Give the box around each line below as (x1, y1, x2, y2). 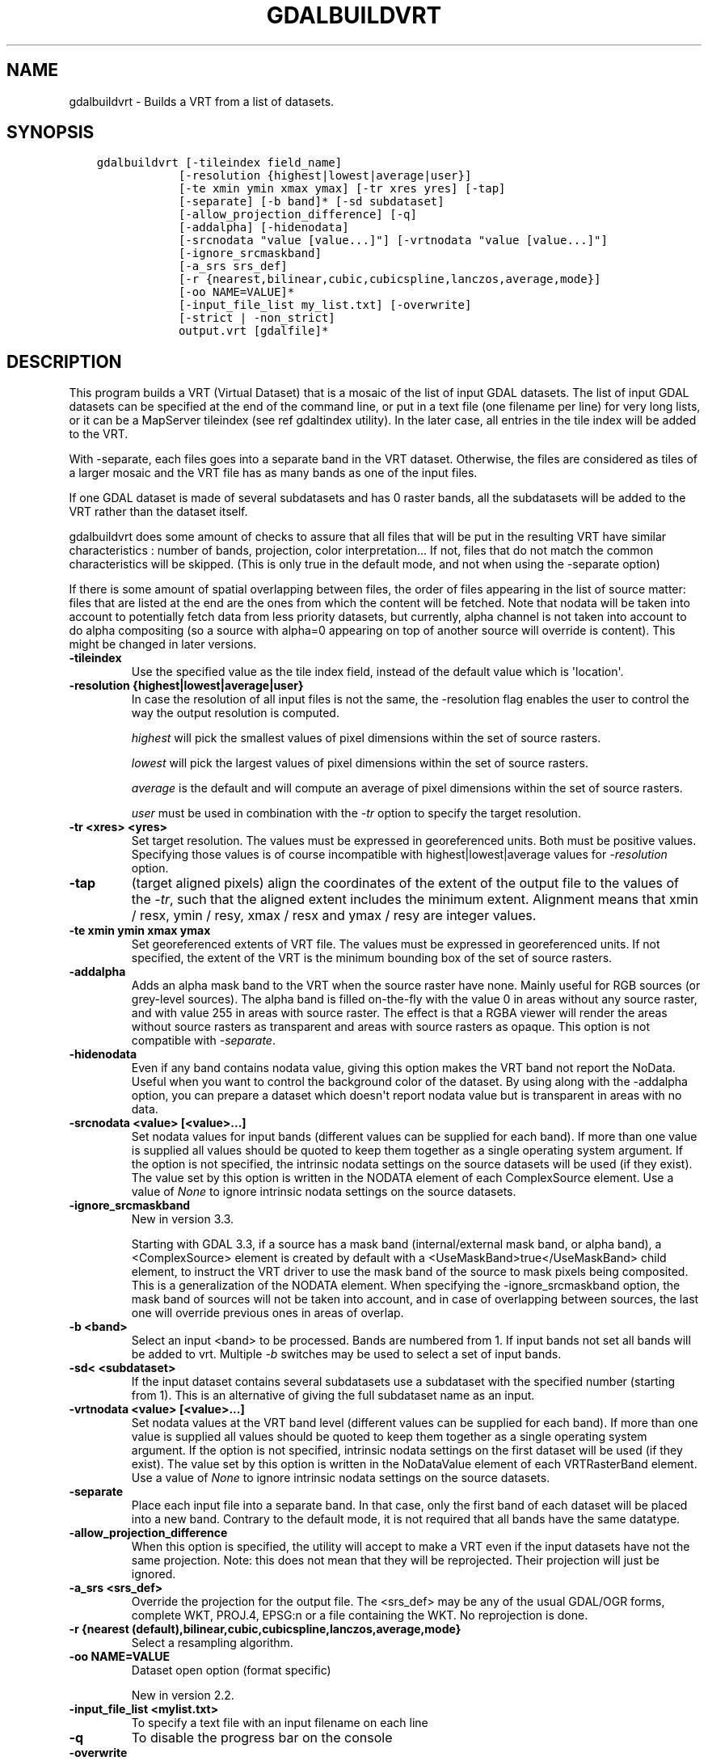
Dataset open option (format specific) (131, 1663, 331, 1678)
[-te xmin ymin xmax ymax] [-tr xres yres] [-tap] (178, 182, 506, 196)
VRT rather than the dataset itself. (69, 505, 248, 519)
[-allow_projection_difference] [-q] (178, 208, 417, 222)
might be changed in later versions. (69, 637, 257, 652)
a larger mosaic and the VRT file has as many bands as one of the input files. (69, 466, 478, 480)
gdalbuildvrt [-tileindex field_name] (96, 156, 343, 170)
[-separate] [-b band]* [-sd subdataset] (178, 195, 445, 209)
